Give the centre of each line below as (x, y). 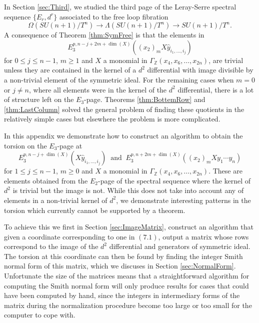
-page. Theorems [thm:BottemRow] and (145, 99)
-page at (70, 145)
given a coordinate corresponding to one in (69, 236)
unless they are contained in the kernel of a (70, 70)
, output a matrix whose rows (203, 236)
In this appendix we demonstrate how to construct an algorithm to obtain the (123, 135)
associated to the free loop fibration (114, 16)
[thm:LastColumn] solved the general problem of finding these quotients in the (124, 109)
